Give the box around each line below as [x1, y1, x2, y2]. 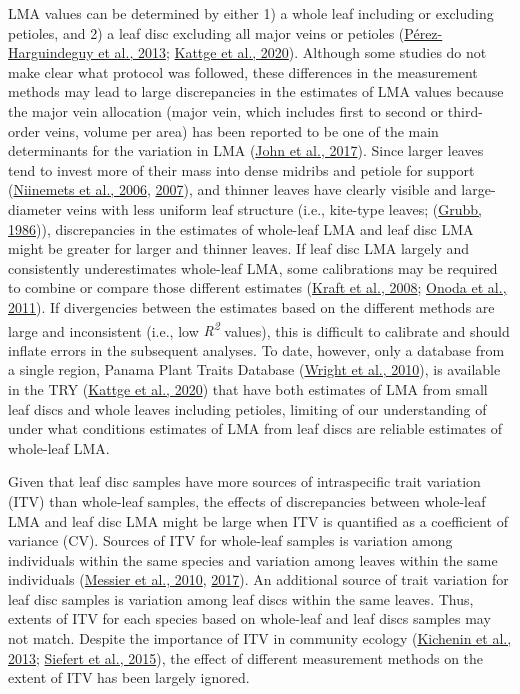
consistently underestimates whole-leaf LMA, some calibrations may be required [8, 257, 498, 278]
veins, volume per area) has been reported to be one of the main [44, 120, 439, 141]
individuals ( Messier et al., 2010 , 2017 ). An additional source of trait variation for [8, 569, 509, 590]
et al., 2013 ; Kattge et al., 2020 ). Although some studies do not [98, 42, 487, 63]
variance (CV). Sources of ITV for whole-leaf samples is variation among [8, 530, 453, 551]
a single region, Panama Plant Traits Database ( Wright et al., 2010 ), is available [8, 359, 501, 380]
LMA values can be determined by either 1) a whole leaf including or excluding [8, 3, 494, 23]
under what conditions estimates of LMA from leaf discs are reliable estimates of [8, 418, 502, 439]
